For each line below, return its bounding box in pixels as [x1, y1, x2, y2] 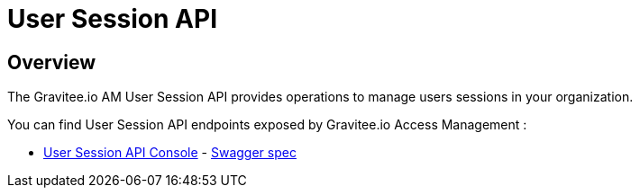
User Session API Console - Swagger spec [43, 145, 297, 161]
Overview [7, 50, 96, 74]
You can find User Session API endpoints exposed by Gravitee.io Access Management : [7, 117, 527, 133]
